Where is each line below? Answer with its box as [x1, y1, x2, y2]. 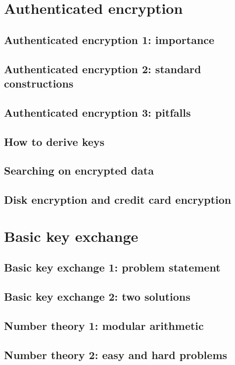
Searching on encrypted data [4, 163, 154, 178]
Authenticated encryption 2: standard [4, 61, 201, 76]
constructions [4, 75, 74, 91]
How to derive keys [4, 134, 105, 149]
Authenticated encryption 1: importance [4, 32, 215, 47]
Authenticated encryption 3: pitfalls [4, 104, 191, 120]
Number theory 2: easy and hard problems [4, 347, 228, 362]
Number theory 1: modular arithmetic [4, 318, 204, 333]
